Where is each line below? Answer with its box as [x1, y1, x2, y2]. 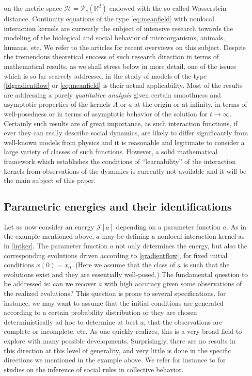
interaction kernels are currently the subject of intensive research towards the [4, 23, 233, 33]
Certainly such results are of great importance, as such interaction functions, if [4, 118, 238, 128]
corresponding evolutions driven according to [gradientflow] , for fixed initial [4, 250, 228, 260]
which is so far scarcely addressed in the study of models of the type [4, 70, 207, 81]
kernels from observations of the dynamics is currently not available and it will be [4, 165, 247, 176]
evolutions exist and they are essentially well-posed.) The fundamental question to [4, 269, 248, 279]
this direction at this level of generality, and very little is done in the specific [4, 345, 231, 355]
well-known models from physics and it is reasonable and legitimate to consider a [4, 137, 245, 147]
